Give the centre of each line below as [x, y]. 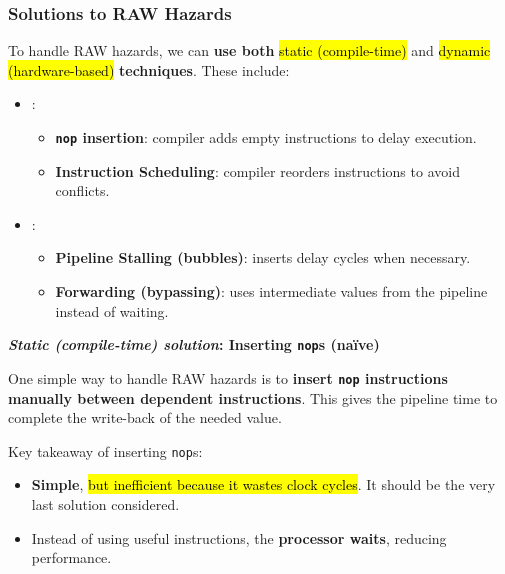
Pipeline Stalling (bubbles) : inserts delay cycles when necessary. [263, 257]
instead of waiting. [112, 310]
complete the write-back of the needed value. [145, 417]
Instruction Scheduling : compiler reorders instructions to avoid [257, 170]
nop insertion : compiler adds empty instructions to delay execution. [266, 137]
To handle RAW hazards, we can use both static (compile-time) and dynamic [249, 50]
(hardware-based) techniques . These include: [149, 69]
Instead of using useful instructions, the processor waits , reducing [239, 537]
